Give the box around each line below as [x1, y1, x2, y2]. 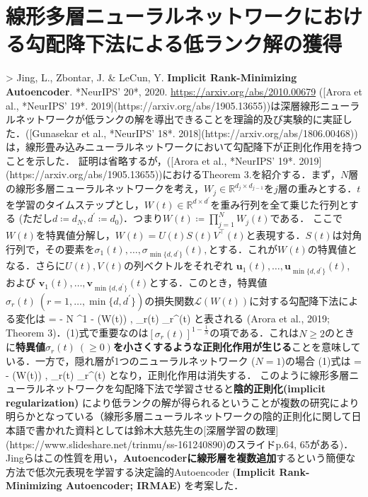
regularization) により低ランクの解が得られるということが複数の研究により [6, 394, 360, 409]
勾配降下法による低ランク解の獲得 [25, 29, 343, 58]
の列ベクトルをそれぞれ [124, 258, 234, 273]
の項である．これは [209, 325, 299, 340]
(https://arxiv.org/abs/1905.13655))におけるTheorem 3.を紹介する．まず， [6, 167, 340, 182]
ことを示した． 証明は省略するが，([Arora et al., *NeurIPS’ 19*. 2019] [6, 153, 322, 168]
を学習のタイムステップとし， [6, 197, 144, 211]
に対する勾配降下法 [249, 293, 339, 308]
